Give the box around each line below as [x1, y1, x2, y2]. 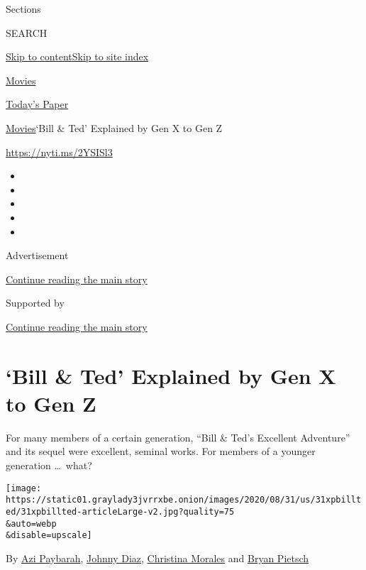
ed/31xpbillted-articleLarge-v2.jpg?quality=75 [6, 506, 235, 517]
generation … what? [6, 458, 92, 472]
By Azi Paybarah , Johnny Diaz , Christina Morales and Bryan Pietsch [6, 550, 309, 565]
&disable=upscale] [6, 530, 92, 541]
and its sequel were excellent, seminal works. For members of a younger [6, 444, 316, 459]
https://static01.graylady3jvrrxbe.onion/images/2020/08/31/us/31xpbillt [6, 495, 362, 505]
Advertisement [6, 248, 69, 263]
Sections [6, 1, 41, 16]
